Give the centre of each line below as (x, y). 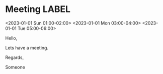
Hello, (11, 38)
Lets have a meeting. (27, 47)
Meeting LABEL (38, 9)
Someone (15, 67)
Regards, (15, 57)
